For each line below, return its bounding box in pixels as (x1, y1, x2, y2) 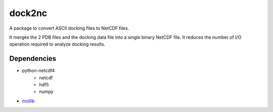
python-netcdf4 (22, 68, 55, 74)
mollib (22, 98, 35, 104)
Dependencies (9, 54, 57, 63)
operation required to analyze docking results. (9, 41, 106, 47)
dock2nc (9, 8, 48, 19)
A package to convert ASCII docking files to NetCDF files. (9, 25, 129, 31)
